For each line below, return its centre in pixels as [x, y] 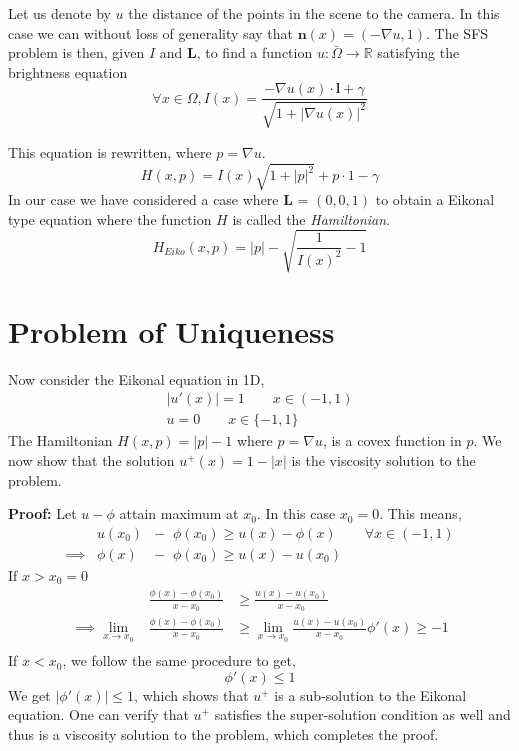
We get [29, 694]
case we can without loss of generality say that [150, 32]
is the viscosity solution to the [383, 460]
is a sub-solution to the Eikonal [370, 694]
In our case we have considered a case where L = [158, 198]
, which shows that [191, 694]
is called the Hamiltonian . [311, 218]
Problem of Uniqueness [171, 330]
